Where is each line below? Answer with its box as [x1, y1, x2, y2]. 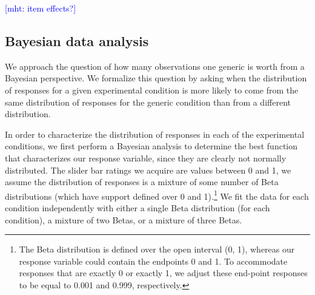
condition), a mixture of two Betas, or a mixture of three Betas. [5, 213, 242, 226]
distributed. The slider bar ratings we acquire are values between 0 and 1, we [5, 163, 291, 176]
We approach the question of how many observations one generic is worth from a [5, 59, 305, 72]
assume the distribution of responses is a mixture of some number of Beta [5, 175, 279, 188]
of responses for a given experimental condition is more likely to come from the [5, 83, 299, 96]
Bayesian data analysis [5, 31, 149, 50]
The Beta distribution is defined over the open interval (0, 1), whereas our [19, 243, 295, 256]
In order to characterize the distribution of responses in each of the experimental [5, 127, 305, 140]
